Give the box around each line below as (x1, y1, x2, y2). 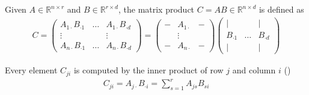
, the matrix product (118, 3, 195, 15)
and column (232, 64, 276, 76)
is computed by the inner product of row (73, 64, 224, 76)
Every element (5, 64, 58, 76)
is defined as (259, 3, 304, 15)
